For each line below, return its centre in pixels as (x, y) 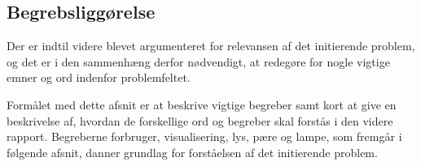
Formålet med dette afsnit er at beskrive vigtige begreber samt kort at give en (202, 104)
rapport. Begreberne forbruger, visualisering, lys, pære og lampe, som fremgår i (204, 136)
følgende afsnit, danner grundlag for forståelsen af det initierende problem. (192, 152)
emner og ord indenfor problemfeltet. (99, 77)
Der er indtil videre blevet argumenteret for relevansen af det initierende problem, (211, 46)
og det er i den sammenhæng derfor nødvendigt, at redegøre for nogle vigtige (198, 61)
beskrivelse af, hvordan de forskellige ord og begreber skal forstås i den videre (200, 120)
